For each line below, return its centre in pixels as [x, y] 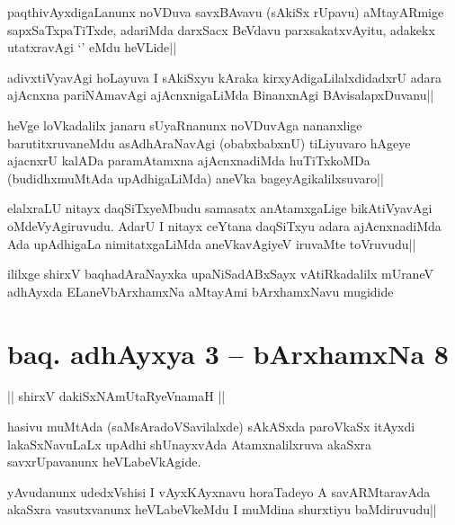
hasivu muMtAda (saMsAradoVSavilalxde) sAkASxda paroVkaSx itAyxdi [211, 427]
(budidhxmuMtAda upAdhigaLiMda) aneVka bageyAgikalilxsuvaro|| [196, 178]
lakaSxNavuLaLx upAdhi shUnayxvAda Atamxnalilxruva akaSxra [190, 444]
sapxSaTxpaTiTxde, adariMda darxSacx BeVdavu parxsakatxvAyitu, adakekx [221, 29]
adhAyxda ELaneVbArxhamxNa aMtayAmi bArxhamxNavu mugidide [201, 291]
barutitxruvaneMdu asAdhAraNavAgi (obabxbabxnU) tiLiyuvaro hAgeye [209, 142]
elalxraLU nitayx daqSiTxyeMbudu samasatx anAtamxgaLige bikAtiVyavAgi [220, 208]
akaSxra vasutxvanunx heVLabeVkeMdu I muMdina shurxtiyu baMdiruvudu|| [222, 509]
